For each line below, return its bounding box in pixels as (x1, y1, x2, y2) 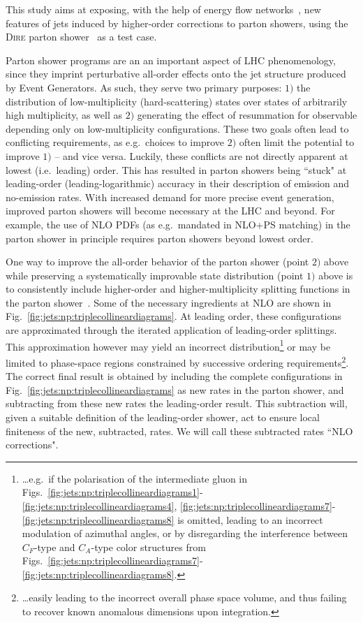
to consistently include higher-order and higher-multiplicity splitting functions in (6, 281, 350, 296)
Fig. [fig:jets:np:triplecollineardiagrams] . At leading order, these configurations (6, 309, 341, 323)
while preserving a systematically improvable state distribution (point (6, 267, 304, 282)
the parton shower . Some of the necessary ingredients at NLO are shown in (6, 295, 332, 309)
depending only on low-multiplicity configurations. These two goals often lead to (6, 121, 349, 135)
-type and (34, 539, 75, 554)
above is (318, 267, 353, 282)
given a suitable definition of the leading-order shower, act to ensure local (6, 409, 320, 424)
